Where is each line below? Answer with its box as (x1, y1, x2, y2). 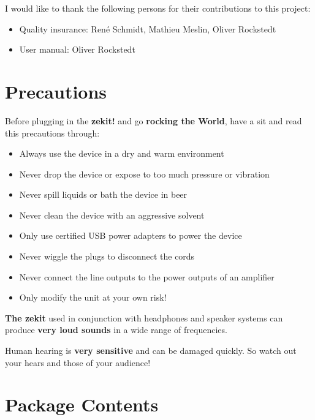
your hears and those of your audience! (5, 356, 151, 369)
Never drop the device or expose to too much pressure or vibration (19, 167, 270, 180)
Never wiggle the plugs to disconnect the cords (19, 250, 195, 263)
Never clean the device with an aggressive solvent (19, 208, 205, 221)
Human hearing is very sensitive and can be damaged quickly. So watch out (5, 344, 297, 357)
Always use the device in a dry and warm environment (19, 147, 224, 160)
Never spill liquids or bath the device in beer (19, 188, 188, 201)
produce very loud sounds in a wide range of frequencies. (5, 323, 227, 336)
